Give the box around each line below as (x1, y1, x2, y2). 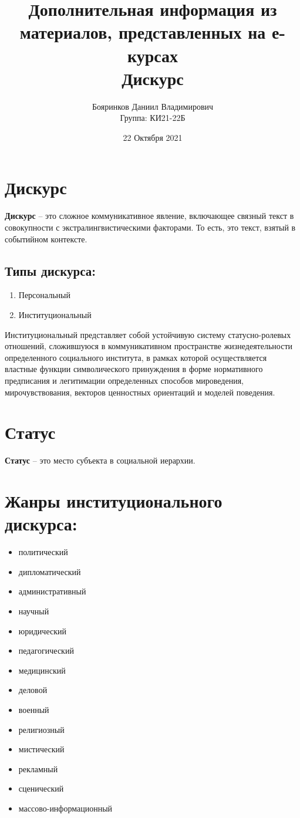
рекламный (18, 762, 58, 775)
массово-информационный (18, 802, 113, 814)
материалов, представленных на (19, 20, 266, 44)
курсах (127, 43, 178, 67)
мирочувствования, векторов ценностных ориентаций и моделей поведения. (5, 386, 275, 398)
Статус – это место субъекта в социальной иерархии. (5, 454, 195, 467)
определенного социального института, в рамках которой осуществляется (5, 351, 267, 363)
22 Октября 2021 (123, 131, 183, 143)
